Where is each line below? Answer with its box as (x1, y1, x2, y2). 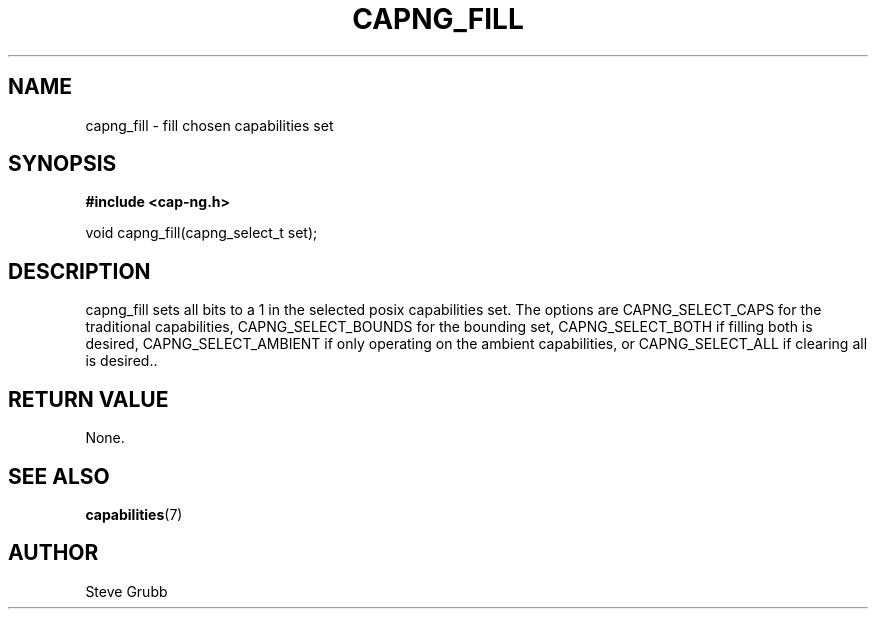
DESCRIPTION (8, 258, 151, 284)
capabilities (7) (85, 505, 183, 523)
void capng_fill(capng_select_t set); (85, 224, 318, 242)
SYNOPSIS (8, 151, 117, 177)
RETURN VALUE (8, 386, 169, 412)
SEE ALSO (8, 463, 110, 489)
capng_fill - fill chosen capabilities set (85, 116, 334, 134)
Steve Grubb (85, 582, 168, 600)
